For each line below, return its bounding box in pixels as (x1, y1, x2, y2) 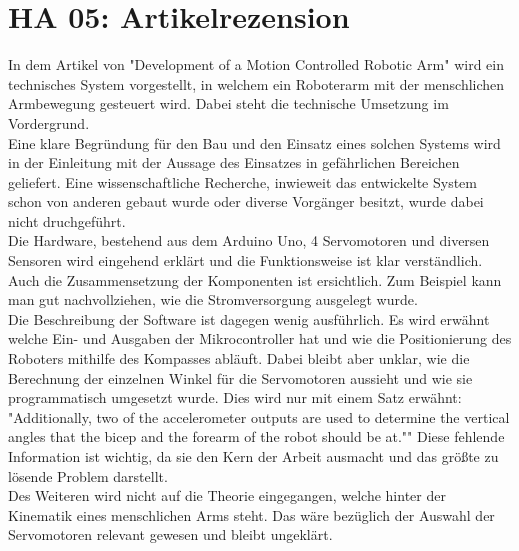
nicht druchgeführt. (8, 210, 126, 231)
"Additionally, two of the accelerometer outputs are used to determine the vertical (8, 406, 510, 427)
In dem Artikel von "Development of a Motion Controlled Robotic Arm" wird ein (8, 54, 504, 75)
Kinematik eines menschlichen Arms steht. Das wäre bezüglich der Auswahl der (8, 504, 495, 525)
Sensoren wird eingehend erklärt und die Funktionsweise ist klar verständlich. (8, 250, 483, 271)
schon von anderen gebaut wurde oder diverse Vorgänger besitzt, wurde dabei (8, 191, 484, 212)
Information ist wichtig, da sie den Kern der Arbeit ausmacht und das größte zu (8, 446, 499, 466)
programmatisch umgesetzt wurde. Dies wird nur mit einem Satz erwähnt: (8, 387, 462, 408)
